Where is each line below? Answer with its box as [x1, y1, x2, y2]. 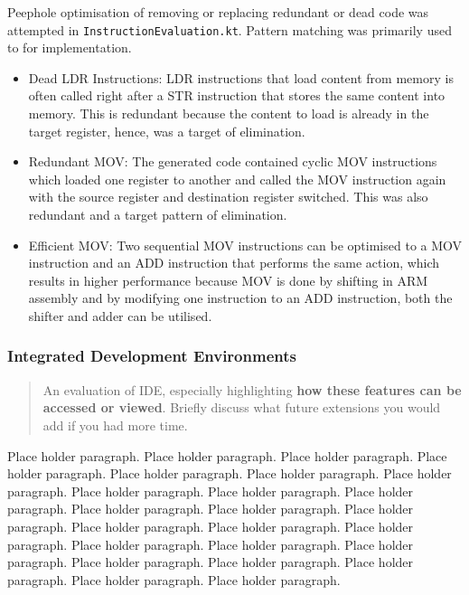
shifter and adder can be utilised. [28, 306, 212, 325]
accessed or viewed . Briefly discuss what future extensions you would [42, 398, 441, 417]
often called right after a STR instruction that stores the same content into [28, 86, 446, 105]
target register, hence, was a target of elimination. [28, 121, 305, 140]
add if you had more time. [42, 415, 188, 434]
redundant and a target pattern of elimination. [28, 205, 287, 223]
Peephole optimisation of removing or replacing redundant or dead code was [7, 3, 429, 21]
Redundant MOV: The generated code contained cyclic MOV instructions [28, 152, 437, 171]
